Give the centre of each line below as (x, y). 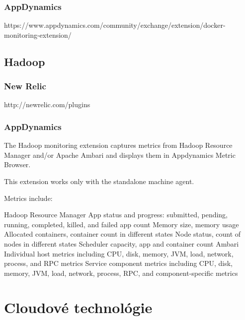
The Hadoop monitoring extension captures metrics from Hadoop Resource (118, 145)
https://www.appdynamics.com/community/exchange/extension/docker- (115, 25)
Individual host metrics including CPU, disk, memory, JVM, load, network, (119, 253)
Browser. (17, 164)
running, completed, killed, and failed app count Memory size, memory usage (122, 224)
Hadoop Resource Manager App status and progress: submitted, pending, (116, 215)
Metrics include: (28, 198)
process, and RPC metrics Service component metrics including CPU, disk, (118, 263)
